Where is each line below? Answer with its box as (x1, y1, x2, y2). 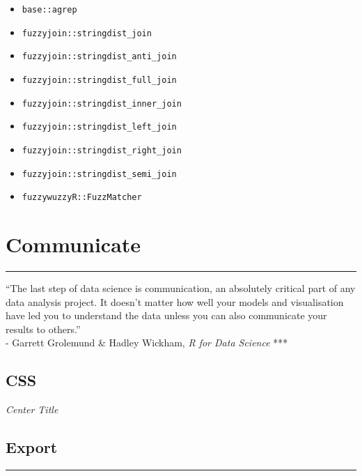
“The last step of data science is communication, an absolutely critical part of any (6, 281, 356, 295)
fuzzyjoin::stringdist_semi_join (22, 169, 177, 179)
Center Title (6, 402, 58, 417)
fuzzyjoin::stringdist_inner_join (22, 98, 182, 109)
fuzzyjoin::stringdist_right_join (22, 145, 182, 155)
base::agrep (22, 5, 77, 15)
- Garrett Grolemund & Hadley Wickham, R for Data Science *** (6, 335, 288, 350)
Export (6, 436, 58, 458)
